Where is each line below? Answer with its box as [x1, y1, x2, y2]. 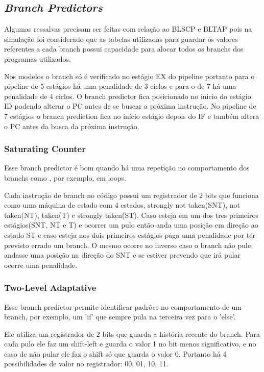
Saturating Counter [4, 142, 86, 155]
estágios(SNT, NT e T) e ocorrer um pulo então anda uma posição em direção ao [4, 219, 258, 230]
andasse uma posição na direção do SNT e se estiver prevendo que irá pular [4, 250, 241, 260]
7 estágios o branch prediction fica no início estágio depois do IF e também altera [4, 110, 259, 121]
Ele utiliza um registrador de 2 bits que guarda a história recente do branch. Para [4, 328, 260, 339]
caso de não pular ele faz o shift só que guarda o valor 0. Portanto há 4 [4, 348, 227, 359]
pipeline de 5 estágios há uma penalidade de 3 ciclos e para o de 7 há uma [4, 81, 236, 91]
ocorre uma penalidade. [4, 259, 78, 270]
